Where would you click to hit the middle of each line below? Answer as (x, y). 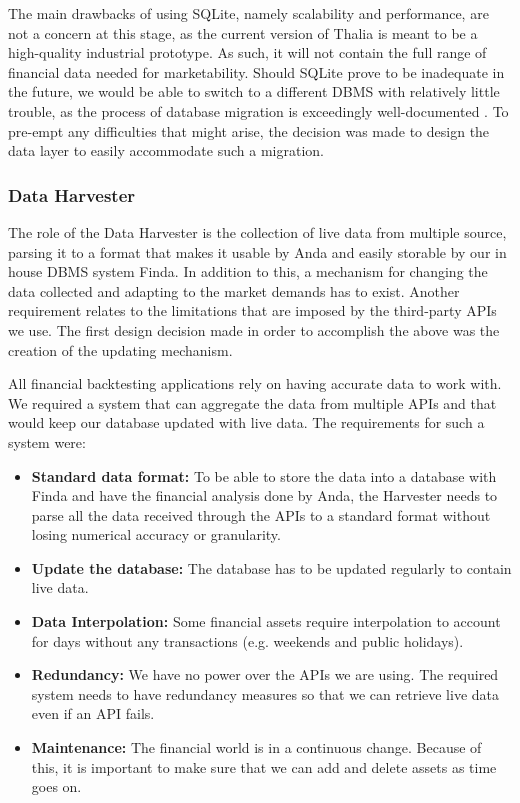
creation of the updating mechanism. (120, 349)
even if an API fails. (93, 713)
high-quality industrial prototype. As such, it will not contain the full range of (247, 52)
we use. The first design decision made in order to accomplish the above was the (254, 329)
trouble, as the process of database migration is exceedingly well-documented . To (258, 110)
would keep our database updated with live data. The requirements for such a (246, 422)
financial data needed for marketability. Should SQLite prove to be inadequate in (256, 71)
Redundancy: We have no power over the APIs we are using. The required (265, 674)
